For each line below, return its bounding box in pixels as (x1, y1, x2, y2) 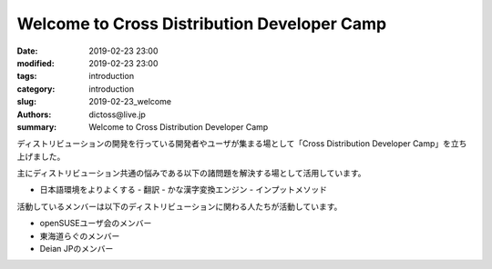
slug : (16, 96, 36, 107)
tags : (16, 71, 37, 82)
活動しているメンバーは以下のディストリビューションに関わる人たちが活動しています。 (16, 201, 343, 212)
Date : (16, 45, 38, 56)
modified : (16, 57, 55, 68)
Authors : (16, 109, 52, 120)
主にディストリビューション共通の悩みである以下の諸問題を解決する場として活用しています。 (16, 168, 366, 179)
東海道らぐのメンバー (39, 230, 120, 241)
